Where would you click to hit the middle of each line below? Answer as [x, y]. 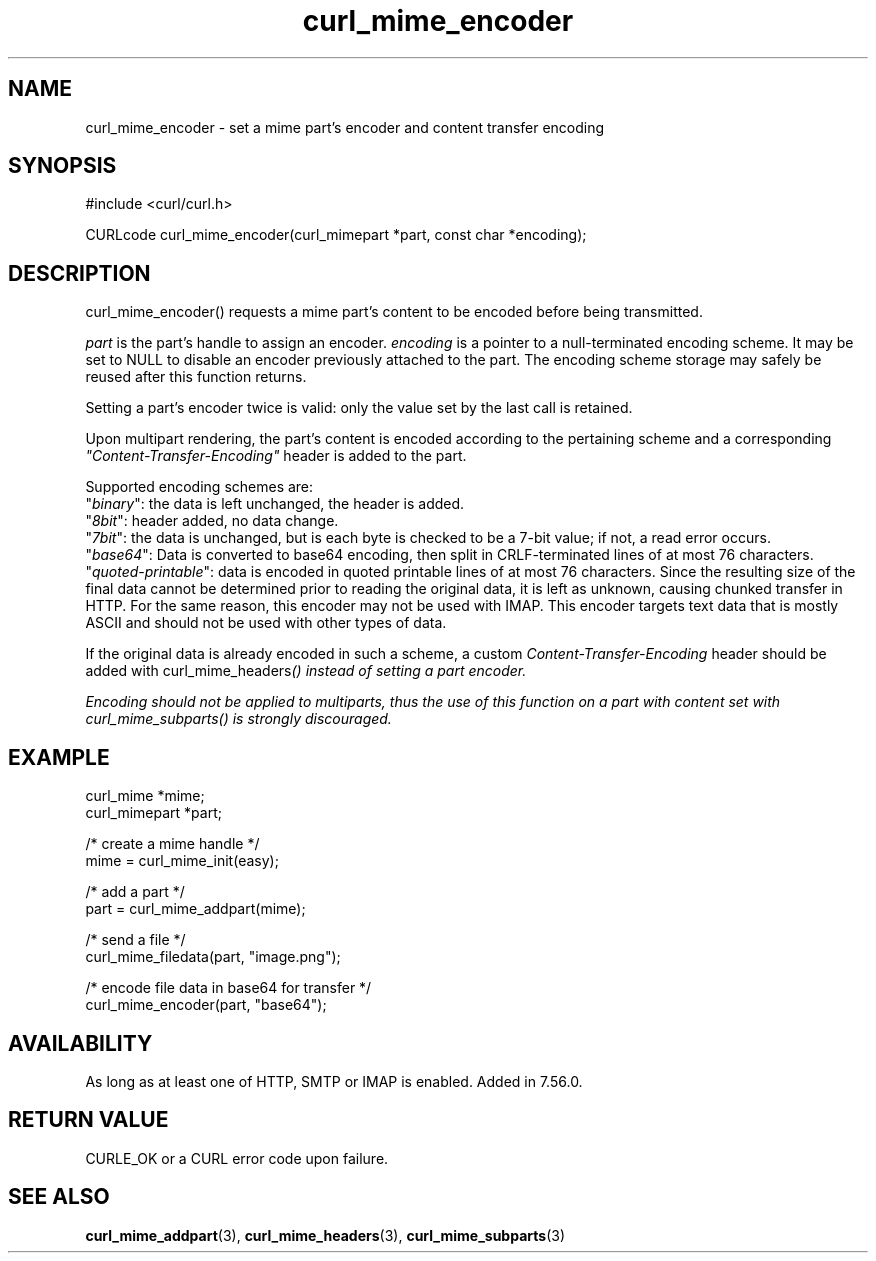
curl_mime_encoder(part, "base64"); [206, 1005]
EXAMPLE [59, 757]
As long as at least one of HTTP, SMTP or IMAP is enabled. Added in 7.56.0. [334, 1081]
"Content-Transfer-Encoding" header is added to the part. [276, 456]
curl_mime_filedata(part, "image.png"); [213, 957]
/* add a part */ [135, 892]
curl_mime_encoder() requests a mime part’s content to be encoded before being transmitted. [394, 312]
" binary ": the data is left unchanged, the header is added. [275, 504]
